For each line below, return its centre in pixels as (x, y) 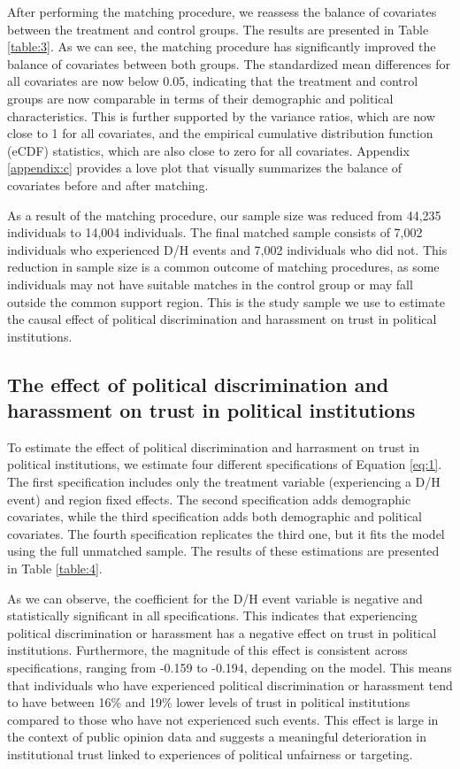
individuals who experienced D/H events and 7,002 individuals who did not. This (227, 249)
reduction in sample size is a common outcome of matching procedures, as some (223, 267)
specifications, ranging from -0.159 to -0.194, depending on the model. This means (230, 667)
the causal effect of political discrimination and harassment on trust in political (222, 319)
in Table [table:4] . (55, 569)
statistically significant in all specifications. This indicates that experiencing (212, 615)
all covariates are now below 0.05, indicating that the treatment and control (213, 81)
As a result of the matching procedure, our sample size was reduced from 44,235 (224, 215)
